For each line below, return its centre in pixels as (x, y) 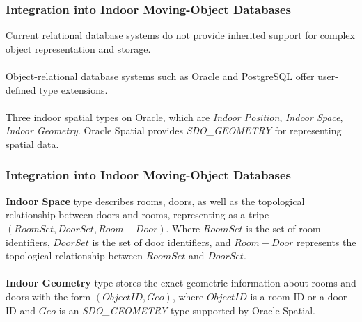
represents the (326, 242)
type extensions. (73, 89)
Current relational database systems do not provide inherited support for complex (180, 35)
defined (21, 89)
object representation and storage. (78, 48)
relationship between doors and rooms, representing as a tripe (137, 215)
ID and (21, 310)
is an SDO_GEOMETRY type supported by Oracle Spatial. (187, 310)
